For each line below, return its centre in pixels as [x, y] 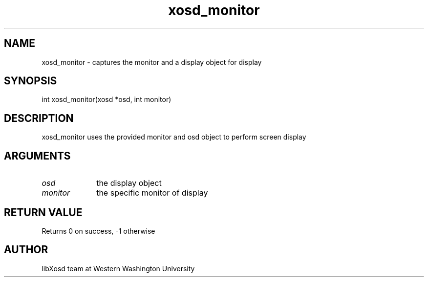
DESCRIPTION [39, 118]
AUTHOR [26, 250]
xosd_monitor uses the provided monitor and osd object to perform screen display [174, 137]
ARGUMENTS [37, 156]
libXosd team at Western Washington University [118, 268]
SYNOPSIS [31, 81]
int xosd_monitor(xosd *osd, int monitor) [107, 100]
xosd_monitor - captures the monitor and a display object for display [152, 62]
